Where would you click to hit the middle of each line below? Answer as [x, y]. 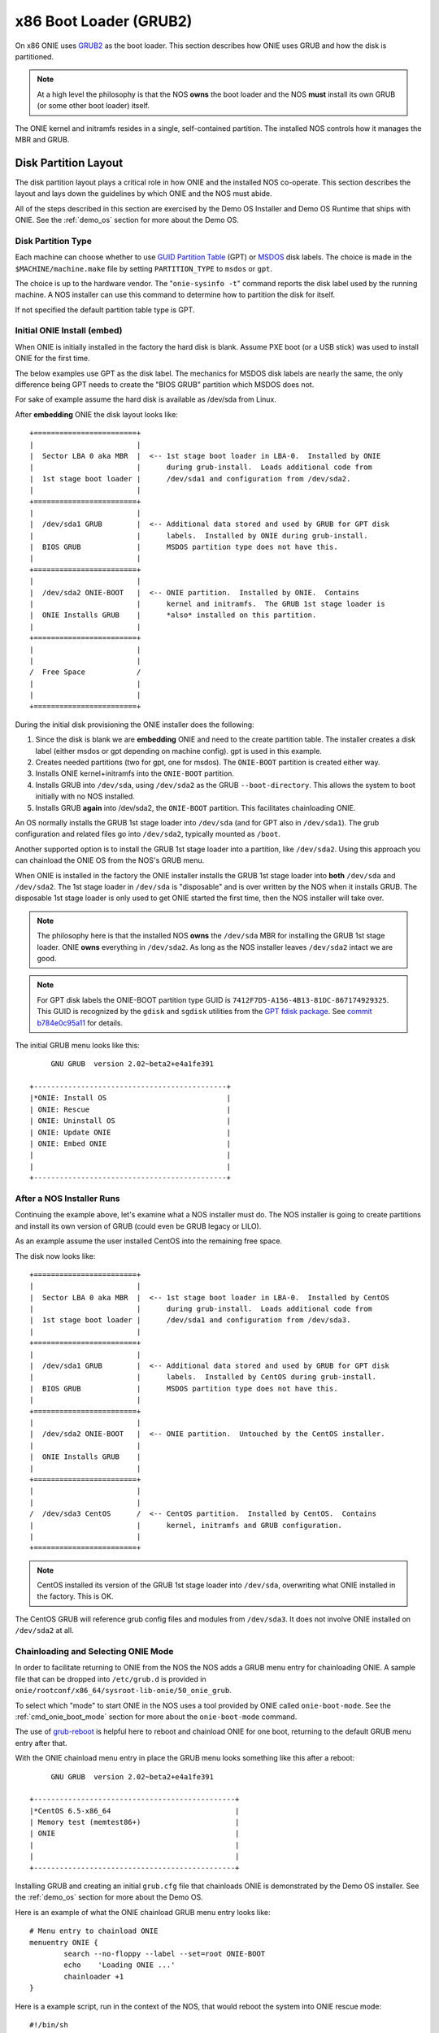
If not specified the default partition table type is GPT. [105, 310]
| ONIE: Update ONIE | [130, 1132]
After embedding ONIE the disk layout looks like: [97, 414]
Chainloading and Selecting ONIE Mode [94, 1651]
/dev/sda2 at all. [44, 1630]
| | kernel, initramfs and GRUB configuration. [186, 1525]
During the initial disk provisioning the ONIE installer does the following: [135, 725]
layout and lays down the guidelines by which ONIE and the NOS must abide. [143, 194]
